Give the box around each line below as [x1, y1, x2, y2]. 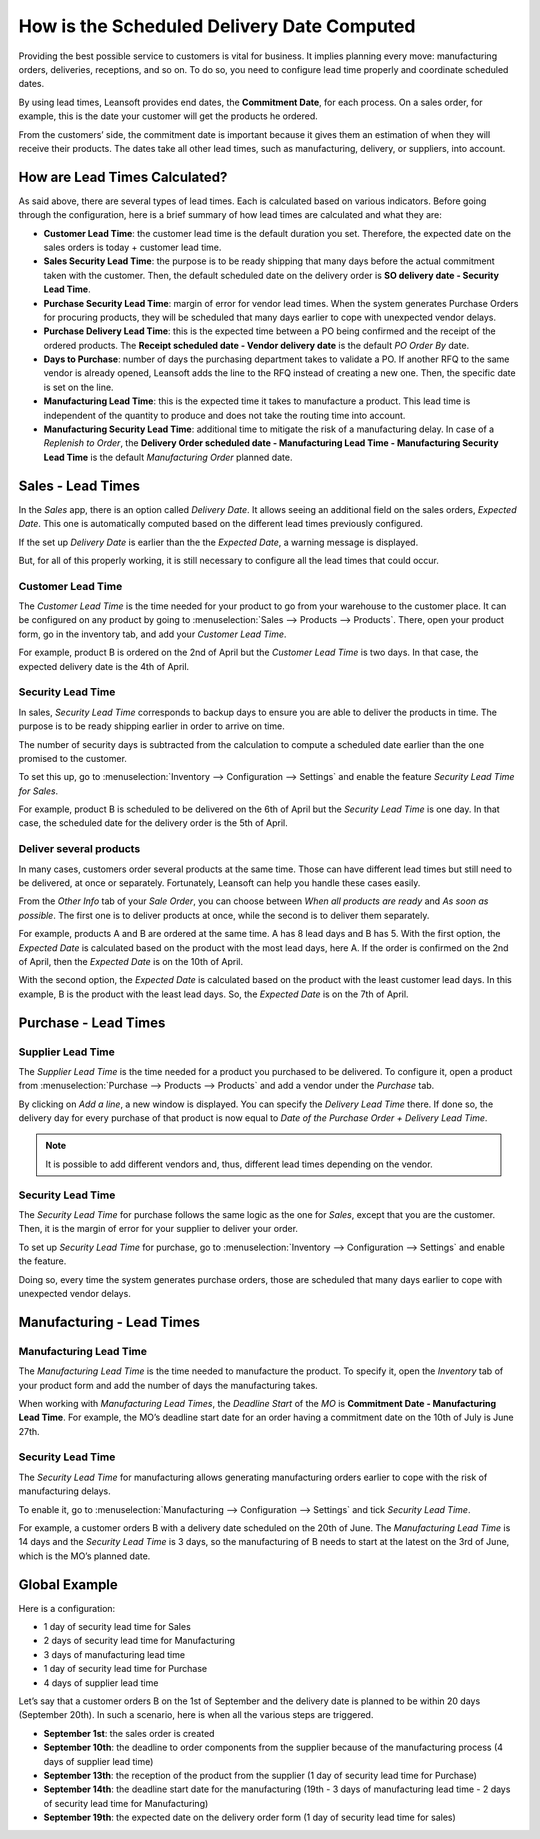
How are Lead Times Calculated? [18, 168, 228, 185]
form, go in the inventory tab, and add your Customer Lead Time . [18, 628, 287, 640]
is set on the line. [43, 381, 114, 393]
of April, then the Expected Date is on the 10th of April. [18, 955, 244, 967]
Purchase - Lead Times [18, 1014, 166, 1031]
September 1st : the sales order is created [43, 1727, 215, 1739]
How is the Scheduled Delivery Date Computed [18, 15, 416, 37]
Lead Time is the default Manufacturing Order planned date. [43, 451, 293, 463]
